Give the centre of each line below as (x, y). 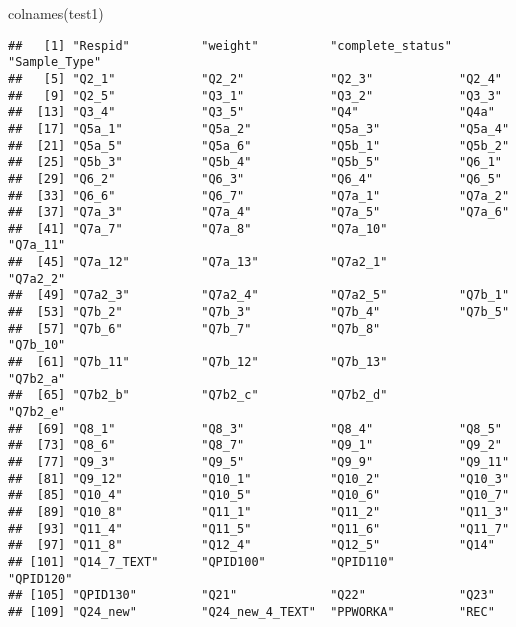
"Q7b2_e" (37, 412)
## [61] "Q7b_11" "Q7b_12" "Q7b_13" (198, 362)
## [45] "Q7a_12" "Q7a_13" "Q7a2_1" (198, 262)
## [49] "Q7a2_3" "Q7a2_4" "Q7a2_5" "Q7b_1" (259, 295)
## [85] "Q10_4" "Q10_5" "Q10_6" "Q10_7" (259, 495)
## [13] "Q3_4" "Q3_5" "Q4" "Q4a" (251, 112)
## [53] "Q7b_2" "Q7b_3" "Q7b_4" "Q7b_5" (259, 312)
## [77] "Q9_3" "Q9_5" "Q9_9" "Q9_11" (259, 462)
